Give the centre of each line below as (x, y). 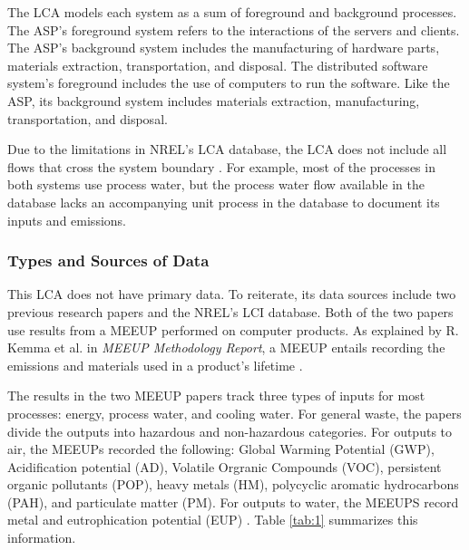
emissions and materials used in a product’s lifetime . (155, 365)
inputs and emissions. (67, 220)
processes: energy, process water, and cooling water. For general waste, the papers (234, 413)
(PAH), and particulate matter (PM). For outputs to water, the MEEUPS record (233, 502)
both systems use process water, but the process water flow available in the (216, 184)
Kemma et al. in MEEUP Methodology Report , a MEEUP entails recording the (226, 347)
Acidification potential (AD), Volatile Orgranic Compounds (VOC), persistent (225, 466)
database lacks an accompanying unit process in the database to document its (224, 202)
